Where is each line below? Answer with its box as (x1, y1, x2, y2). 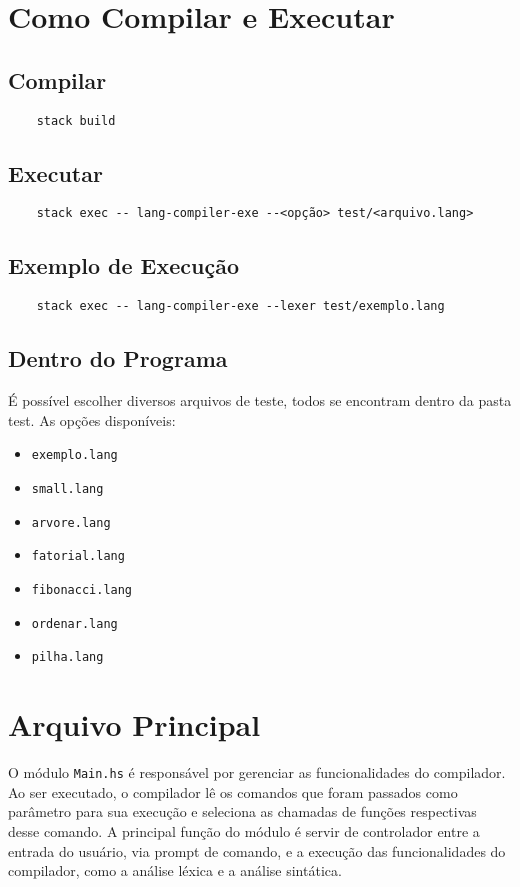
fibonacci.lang (31, 582, 133, 597)
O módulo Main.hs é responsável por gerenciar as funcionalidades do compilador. (8, 762, 506, 783)
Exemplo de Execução (8, 250, 239, 281)
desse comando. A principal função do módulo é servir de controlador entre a (8, 820, 480, 841)
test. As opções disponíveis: (8, 409, 176, 430)
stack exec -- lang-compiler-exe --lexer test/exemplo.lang (36, 299, 445, 314)
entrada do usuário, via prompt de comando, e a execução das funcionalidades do (8, 840, 506, 861)
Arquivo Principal (8, 704, 261, 745)
